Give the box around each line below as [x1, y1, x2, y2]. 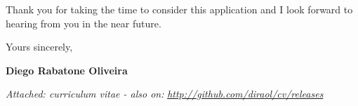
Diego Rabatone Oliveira [6, 62, 128, 77]
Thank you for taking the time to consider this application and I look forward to [6, 2, 353, 16]
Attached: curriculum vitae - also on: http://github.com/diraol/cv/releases [6, 86, 324, 101]
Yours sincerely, [6, 39, 73, 54]
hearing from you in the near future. [6, 15, 161, 30]
